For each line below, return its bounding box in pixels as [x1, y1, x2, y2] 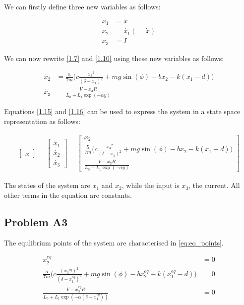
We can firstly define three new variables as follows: [4, 1, 161, 11]
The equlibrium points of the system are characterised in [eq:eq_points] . [4, 237, 224, 247]
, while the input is [122, 180, 180, 190]
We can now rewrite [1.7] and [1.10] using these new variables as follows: [4, 53, 224, 63]
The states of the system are [4, 180, 90, 190]
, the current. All [188, 180, 240, 190]
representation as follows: [4, 116, 80, 126]
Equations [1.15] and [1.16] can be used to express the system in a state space [4, 106, 241, 117]
